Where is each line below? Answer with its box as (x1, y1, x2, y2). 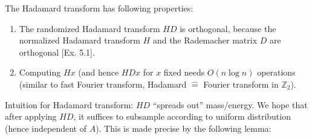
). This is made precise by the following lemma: (96, 121, 271, 134)
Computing (19, 66, 61, 79)
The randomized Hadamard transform (19, 22, 160, 34)
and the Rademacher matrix (152, 34, 258, 47)
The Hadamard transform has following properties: (5, 2, 193, 14)
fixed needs (163, 66, 205, 79)
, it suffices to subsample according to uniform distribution (73, 110, 291, 123)
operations (257, 66, 296, 79)
